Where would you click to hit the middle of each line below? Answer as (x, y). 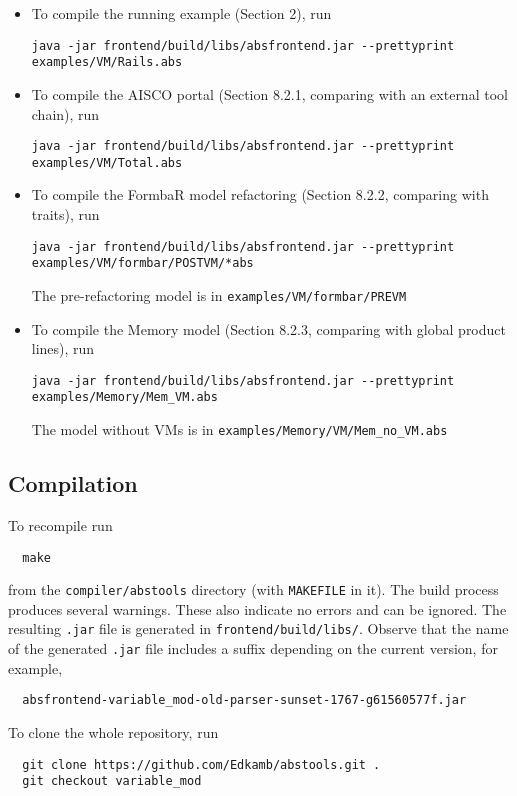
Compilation (73, 483)
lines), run (63, 348)
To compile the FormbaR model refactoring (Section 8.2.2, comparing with (260, 194)
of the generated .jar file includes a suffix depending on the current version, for (253, 648)
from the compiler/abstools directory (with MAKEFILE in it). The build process (253, 589)
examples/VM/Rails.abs (107, 62)
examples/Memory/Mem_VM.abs (124, 397)
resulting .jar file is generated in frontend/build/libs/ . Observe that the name (258, 628)
